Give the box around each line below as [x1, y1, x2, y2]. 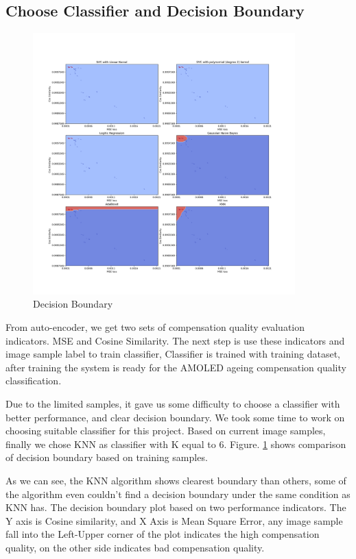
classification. [5, 373, 62, 388]
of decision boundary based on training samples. [5, 450, 208, 464]
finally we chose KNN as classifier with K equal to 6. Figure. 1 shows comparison [5, 436, 346, 451]
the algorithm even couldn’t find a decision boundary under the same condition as [5, 486, 351, 501]
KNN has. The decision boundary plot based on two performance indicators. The [5, 500, 346, 514]
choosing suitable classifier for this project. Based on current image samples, [5, 423, 326, 438]
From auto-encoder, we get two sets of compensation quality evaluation [5, 319, 305, 334]
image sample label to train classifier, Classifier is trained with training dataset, [5, 347, 341, 361]
